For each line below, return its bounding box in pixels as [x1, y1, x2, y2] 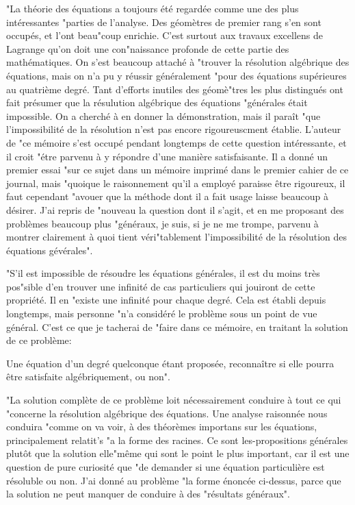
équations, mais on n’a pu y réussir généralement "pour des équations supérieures [6, 68, 347, 82]
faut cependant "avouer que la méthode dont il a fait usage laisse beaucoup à [6, 189, 329, 204]
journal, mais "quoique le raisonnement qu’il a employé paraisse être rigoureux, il [6, 175, 345, 190]
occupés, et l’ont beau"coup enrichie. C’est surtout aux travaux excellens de [6, 28, 323, 42]
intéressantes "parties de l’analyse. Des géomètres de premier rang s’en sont [6, 14, 321, 29]
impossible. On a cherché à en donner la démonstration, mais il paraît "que [6, 108, 321, 123]
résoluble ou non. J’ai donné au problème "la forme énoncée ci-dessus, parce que [6, 473, 341, 487]
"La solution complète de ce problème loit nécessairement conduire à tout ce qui [6, 393, 341, 407]
